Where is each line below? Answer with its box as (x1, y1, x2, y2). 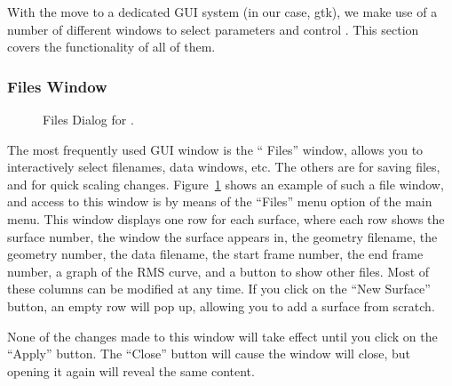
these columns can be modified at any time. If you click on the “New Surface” (7, 279, 431, 298)
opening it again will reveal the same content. (7, 361, 255, 380)
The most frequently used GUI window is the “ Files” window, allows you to (7, 140, 424, 158)
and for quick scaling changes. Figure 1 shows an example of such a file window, (7, 174, 444, 193)
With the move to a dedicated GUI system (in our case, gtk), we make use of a (7, 3, 438, 20)
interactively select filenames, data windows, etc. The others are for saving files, (7, 157, 440, 176)
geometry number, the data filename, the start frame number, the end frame (7, 245, 424, 263)
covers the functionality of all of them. (7, 37, 216, 56)
